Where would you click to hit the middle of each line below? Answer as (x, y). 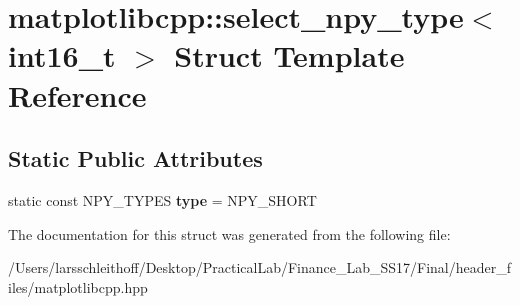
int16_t (62, 55)
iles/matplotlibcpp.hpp (78, 286)
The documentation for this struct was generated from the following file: (229, 233)
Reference (77, 94)
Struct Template (289, 55)
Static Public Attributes (135, 158)
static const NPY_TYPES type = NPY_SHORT (162, 199)
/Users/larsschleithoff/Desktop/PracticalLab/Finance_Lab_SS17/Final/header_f (260, 267)
